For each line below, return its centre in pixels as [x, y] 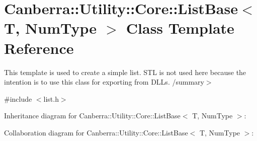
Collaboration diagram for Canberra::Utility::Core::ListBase [96, 132]
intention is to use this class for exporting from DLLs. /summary [104, 82]
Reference [39, 48]
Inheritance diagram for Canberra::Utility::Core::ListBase [92, 116]
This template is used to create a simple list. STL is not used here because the [125, 72]
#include [18, 98]
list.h [51, 98]
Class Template [180, 28]
